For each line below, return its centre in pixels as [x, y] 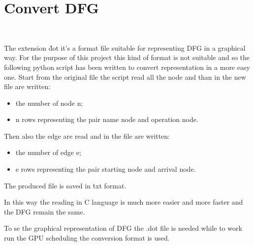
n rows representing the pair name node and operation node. [107, 119]
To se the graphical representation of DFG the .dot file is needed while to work [123, 228]
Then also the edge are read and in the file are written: [87, 136]
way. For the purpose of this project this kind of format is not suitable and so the [127, 57]
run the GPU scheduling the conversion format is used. [87, 238]
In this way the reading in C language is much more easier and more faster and [124, 202]
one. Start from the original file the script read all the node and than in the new [125, 77]
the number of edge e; [48, 152]
